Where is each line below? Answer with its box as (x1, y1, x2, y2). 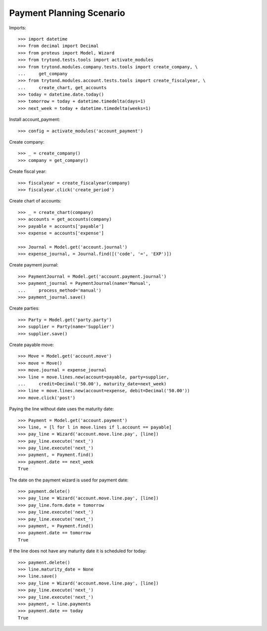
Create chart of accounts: (9, 198, 62, 204)
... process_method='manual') (18, 287, 101, 293)
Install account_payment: (9, 116, 60, 122)
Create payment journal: (9, 262, 59, 268)
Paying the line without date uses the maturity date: (9, 406, 114, 412)
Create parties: (9, 305, 40, 312)
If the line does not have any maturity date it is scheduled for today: (9, 548, 147, 554)
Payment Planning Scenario (9, 7, 126, 18)
